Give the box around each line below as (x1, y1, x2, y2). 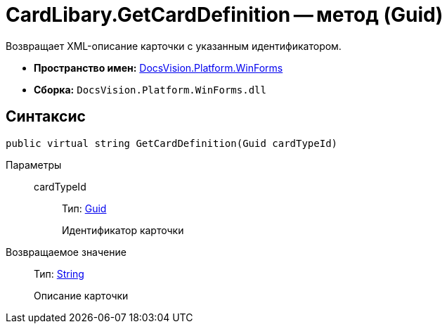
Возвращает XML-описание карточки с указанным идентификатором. (6, 39, 342, 52)
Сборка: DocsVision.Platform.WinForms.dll (34, 83, 266, 96)
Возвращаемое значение (6, 245, 127, 258)
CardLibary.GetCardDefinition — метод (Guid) (6, 3, 443, 27)
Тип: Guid (62, 202, 107, 214)
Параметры (6, 158, 62, 171)
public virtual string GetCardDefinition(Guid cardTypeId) (6, 137, 338, 149)
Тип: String (34, 267, 84, 280)
